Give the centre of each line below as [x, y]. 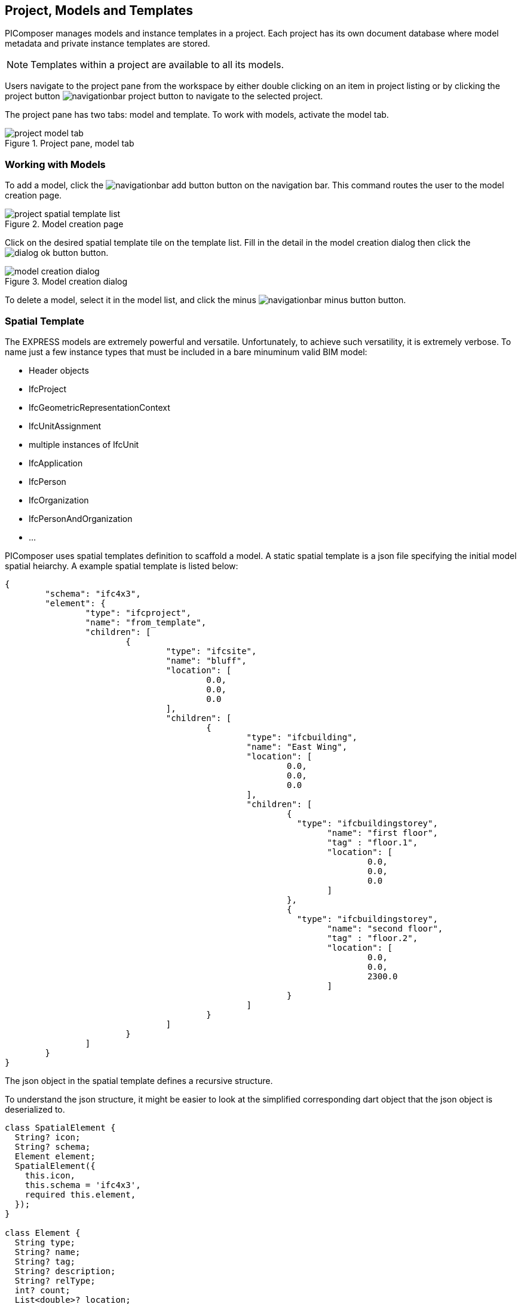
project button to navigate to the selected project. [164, 96]
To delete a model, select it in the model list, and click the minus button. [206, 300]
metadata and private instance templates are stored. [108, 44]
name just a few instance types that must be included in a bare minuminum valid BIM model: [186, 352]
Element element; [55, 1156]
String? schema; [53, 1146]
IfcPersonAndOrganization [81, 518]
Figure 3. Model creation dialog [66, 282]
